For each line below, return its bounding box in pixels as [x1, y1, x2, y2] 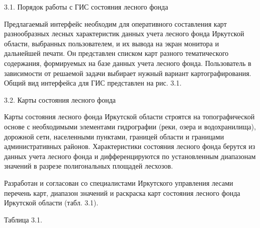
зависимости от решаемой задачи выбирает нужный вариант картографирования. [4, 67, 251, 78]
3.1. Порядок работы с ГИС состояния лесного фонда [4, 2, 168, 12]
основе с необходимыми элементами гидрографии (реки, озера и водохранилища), [4, 121, 256, 131]
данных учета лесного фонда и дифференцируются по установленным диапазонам [4, 150, 256, 161]
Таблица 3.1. [4, 214, 42, 224]
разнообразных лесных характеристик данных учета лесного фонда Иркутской [4, 28, 244, 39]
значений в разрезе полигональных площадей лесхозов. [4, 161, 173, 171]
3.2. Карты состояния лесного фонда [4, 94, 116, 105]
